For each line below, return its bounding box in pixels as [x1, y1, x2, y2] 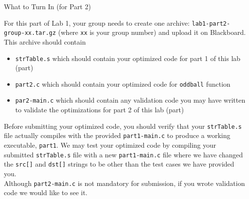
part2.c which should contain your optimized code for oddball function [15, 78, 231, 89]
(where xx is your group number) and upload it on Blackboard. [58, 27, 246, 37]
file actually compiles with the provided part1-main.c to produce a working [4, 130, 231, 140]
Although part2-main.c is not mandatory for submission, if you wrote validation [4, 178, 245, 188]
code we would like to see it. [4, 187, 88, 198]
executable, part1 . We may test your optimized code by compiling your [4, 139, 217, 150]
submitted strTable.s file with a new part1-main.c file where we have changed [4, 149, 243, 159]
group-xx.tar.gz [4, 30, 56, 37]
